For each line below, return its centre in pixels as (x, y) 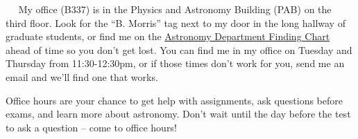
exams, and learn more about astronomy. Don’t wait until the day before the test (178, 114)
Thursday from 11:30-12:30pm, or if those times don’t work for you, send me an (175, 63)
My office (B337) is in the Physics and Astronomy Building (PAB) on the (175, 9)
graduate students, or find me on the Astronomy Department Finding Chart (168, 36)
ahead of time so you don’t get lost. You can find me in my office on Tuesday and (179, 49)
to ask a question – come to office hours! (91, 127)
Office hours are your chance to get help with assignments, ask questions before (174, 100)
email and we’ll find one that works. (82, 76)
